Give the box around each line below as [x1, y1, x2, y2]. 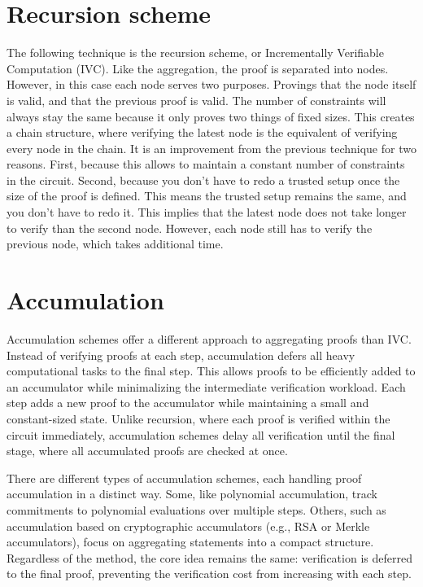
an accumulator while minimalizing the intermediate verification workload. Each [7, 378, 406, 395]
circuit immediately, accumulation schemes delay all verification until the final [7, 426, 395, 443]
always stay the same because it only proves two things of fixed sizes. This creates [7, 107, 415, 125]
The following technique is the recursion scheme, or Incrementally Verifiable [7, 44, 384, 61]
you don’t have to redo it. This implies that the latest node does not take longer [7, 204, 407, 221]
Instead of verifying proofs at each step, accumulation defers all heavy [7, 346, 355, 363]
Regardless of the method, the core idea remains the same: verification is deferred [7, 549, 412, 566]
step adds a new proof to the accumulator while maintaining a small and [7, 394, 369, 411]
